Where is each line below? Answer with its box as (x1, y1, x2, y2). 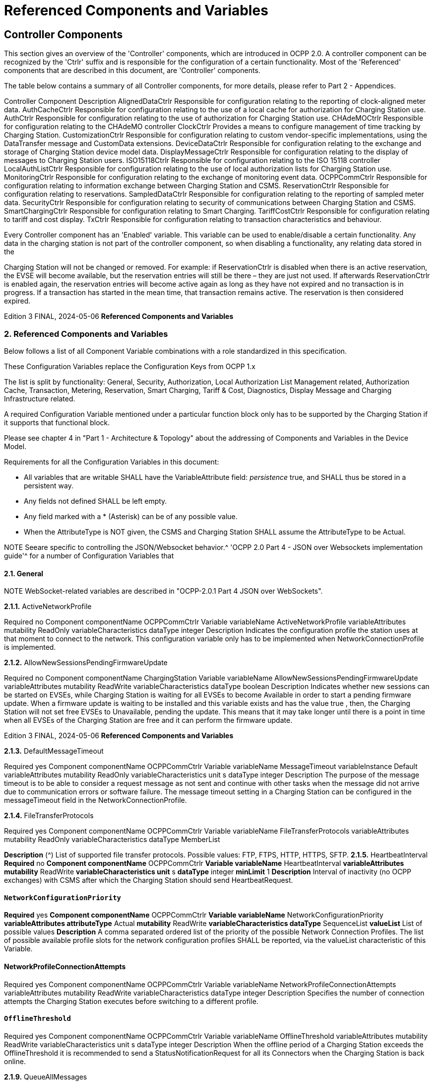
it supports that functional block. (4, 418, 110, 427)
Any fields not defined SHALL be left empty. (24, 496, 167, 505)
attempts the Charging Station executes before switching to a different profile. (4, 997, 258, 1006)
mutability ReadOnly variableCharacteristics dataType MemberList (4, 835, 220, 844)
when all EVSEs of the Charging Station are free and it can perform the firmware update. (4, 716, 293, 725)
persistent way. (24, 481, 73, 490)
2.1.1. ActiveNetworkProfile (4, 602, 92, 611)
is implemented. (4, 643, 56, 652)
